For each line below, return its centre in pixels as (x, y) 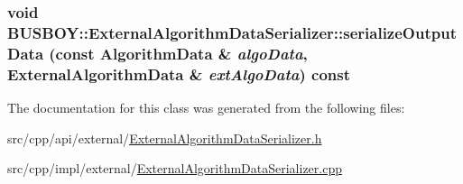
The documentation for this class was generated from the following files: (206, 107)
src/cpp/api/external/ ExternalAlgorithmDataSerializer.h (165, 138)
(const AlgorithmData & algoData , (178, 53)
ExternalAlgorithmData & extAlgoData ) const (179, 74)
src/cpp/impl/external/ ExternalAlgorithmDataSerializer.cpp (175, 168)
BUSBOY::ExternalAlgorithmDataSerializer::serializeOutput (232, 32)
